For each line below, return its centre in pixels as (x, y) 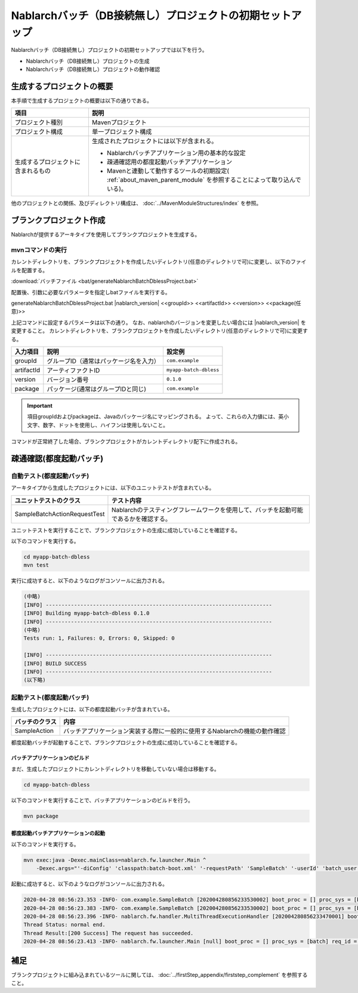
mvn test (36, 565)
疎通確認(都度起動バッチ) (57, 459)
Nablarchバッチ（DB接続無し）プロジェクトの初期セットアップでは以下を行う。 (109, 50)
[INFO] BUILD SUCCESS (55, 663)
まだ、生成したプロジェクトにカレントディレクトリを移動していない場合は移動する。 (115, 769)
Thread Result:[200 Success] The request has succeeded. (109, 933)
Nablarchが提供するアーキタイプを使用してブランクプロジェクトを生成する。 (106, 235)
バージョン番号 (68, 380)
